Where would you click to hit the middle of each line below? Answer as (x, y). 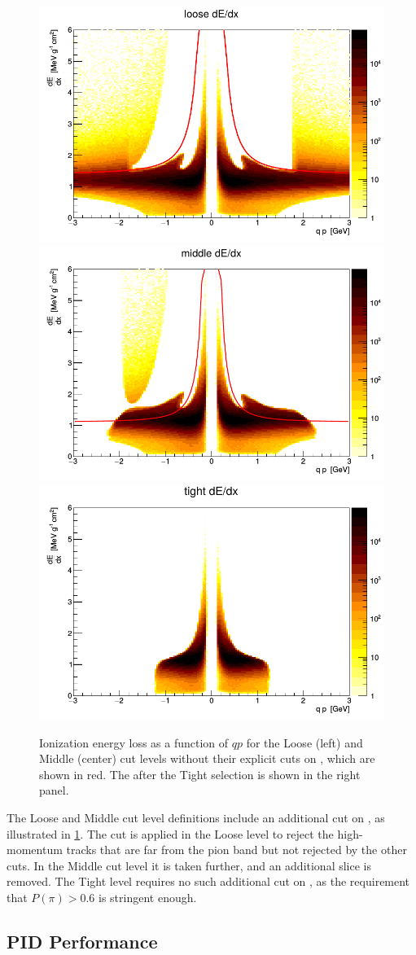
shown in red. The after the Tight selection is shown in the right (200, 774)
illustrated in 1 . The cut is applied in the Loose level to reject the (170, 833)
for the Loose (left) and (304, 742)
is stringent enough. (148, 897)
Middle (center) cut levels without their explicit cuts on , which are (207, 758)
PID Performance (82, 941)
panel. (54, 790)
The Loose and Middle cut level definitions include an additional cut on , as (196, 817)
